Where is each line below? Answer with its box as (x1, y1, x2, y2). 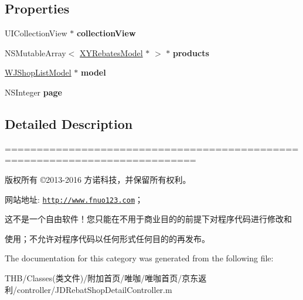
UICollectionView (5, 27, 67, 39)
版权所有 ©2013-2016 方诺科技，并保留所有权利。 (5, 173, 191, 185)
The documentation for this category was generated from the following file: (5, 252, 274, 264)
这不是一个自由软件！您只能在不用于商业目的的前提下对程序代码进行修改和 (5, 213, 292, 225)
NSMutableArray (5, 46, 66, 59)
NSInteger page (5, 86, 62, 98)
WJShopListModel (5, 66, 72, 79)
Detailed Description (5, 114, 133, 132)
